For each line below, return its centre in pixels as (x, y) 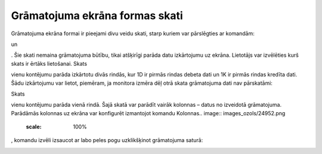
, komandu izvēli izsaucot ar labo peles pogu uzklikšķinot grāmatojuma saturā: (107, 140)
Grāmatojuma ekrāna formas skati (97, 16)
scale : (34, 127)
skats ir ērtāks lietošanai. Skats (49, 63)
